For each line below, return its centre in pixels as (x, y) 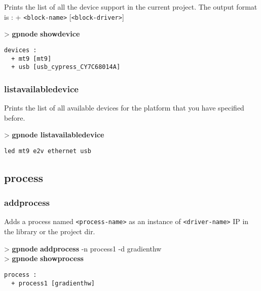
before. (15, 117)
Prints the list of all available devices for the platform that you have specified (124, 108)
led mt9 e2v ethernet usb (48, 151)
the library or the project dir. (50, 231)
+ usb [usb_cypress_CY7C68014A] (66, 67)
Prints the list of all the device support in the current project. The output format (131, 7)
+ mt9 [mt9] (31, 59)
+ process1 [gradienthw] (53, 283)
